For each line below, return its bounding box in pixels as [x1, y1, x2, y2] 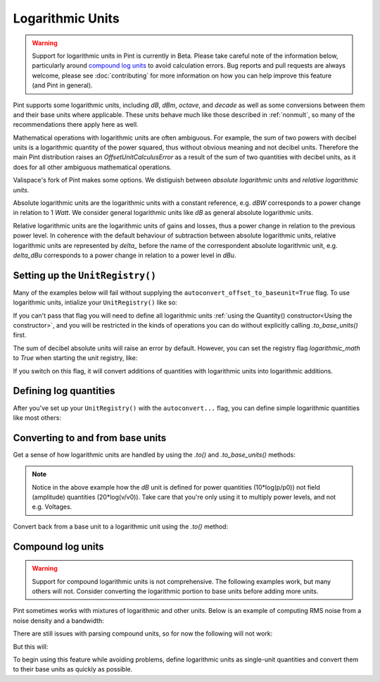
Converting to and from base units [13, 432, 167, 444]
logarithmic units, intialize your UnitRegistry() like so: [13, 298, 177, 306]
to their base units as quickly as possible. [13, 665, 133, 674]
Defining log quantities [13, 385, 115, 397]
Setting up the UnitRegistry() [13, 269, 157, 281]
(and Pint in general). [32, 81, 93, 89]
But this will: [13, 642, 49, 651]
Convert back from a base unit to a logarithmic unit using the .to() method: [13, 522, 229, 531]
